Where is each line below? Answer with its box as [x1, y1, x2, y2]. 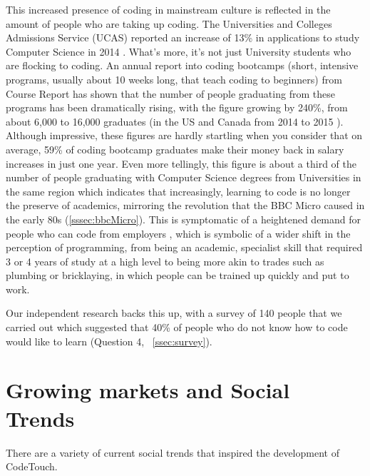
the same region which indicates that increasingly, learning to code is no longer [6, 183, 351, 198]
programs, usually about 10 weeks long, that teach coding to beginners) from [6, 71, 342, 86]
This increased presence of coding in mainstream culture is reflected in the [6, 2, 331, 16]
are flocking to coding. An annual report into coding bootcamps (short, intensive [6, 58, 359, 73]
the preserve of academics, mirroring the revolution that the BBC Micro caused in [6, 198, 365, 213]
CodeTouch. [6, 459, 58, 474]
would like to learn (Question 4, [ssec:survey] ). [6, 333, 212, 348]
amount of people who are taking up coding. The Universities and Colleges [6, 16, 332, 31]
